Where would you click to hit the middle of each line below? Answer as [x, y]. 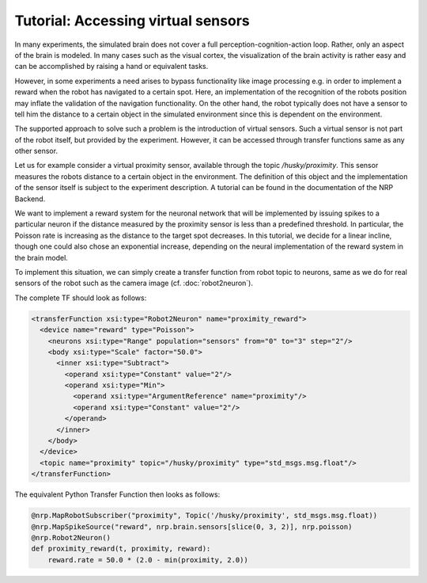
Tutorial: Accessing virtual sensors [132, 21]
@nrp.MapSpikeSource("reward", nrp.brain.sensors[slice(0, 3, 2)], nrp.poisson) [192, 526]
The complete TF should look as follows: [81, 298]
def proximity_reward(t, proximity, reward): [121, 549]
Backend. [30, 199]
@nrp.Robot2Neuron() [71, 537]
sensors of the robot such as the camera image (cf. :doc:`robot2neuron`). [134, 283]
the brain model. [42, 257]
